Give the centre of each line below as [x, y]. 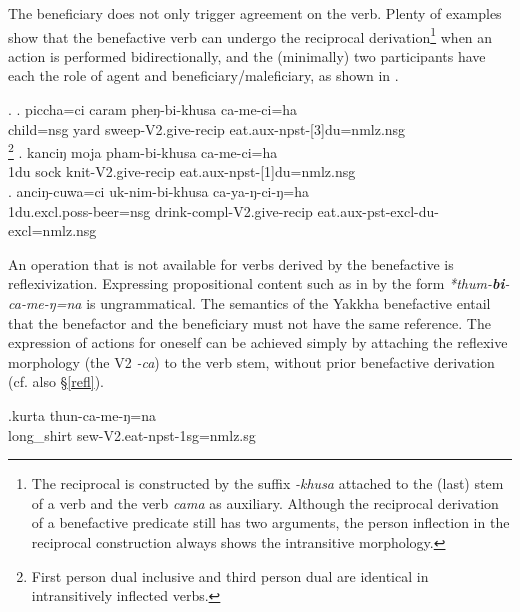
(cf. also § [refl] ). [56, 381]
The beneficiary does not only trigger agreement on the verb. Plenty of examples [255, 13]
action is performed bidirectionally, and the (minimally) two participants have [247, 55]
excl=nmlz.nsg [52, 230]
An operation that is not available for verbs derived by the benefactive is [231, 263]
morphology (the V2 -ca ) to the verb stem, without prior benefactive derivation [251, 361]
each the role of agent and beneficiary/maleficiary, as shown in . [203, 75]
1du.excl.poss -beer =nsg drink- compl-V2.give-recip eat [172, 210]
